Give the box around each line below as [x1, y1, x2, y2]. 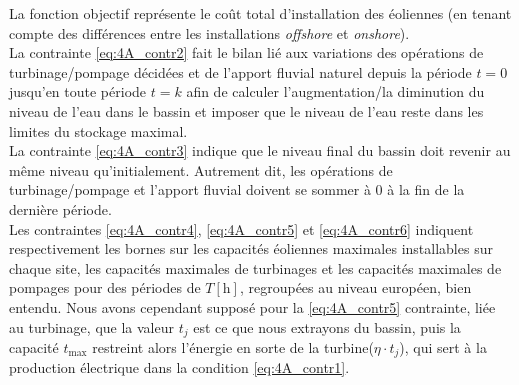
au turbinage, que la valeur [9, 316, 174, 337]
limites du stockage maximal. [9, 120, 188, 141]
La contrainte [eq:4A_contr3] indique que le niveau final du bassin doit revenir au [9, 140, 511, 161]
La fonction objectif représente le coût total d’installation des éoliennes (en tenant [9, 3, 512, 23]
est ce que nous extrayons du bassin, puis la [193, 316, 461, 337]
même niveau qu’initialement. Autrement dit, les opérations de [9, 159, 393, 180]
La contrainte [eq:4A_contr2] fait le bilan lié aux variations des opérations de [9, 42, 484, 63]
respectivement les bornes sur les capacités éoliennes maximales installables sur [9, 238, 493, 259]
